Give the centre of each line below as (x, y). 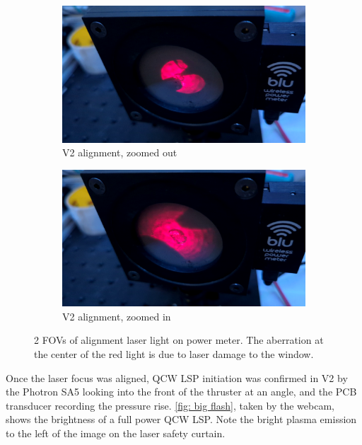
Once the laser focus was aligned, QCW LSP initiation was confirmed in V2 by (177, 377)
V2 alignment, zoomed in (117, 316)
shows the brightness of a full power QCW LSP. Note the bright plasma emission (181, 419)
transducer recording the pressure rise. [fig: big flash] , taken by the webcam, (170, 405)
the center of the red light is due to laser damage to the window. (174, 353)
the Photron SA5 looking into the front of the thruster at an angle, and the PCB (181, 392)
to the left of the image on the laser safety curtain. (116, 433)
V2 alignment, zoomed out (120, 152)
